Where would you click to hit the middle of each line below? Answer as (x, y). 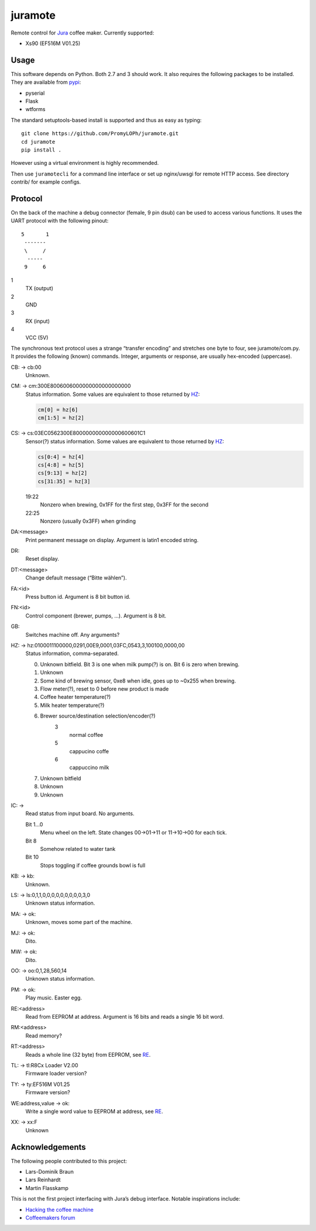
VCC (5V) (37, 337)
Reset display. (42, 559)
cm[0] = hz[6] (58, 410)
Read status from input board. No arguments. (80, 813)
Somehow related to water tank (78, 849)
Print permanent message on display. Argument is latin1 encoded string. (112, 540)
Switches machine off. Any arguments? (73, 635)
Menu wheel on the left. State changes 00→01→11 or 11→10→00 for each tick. (134, 833)
